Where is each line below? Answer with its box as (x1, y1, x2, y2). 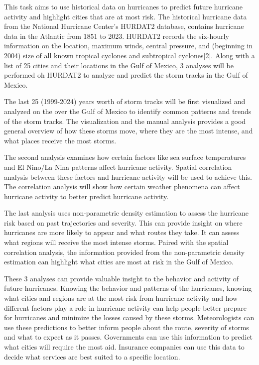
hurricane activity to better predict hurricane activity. (4, 191, 169, 201)
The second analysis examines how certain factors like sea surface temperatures (4, 152, 246, 162)
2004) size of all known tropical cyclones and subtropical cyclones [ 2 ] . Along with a (4, 50, 255, 60)
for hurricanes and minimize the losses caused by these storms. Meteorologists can (4, 312, 255, 323)
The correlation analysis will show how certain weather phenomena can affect (4, 181, 240, 192)
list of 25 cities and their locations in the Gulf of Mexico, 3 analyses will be (4, 60, 234, 70)
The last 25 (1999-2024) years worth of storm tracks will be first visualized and (4, 96, 246, 107)
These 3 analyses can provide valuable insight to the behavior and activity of (4, 273, 239, 283)
